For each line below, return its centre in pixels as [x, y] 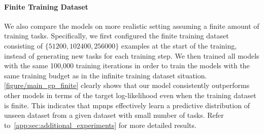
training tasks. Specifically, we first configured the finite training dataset [117, 36]
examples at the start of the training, [179, 45]
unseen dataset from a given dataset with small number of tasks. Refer [114, 115]
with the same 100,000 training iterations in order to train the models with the [127, 65]
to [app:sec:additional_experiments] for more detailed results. [100, 125]
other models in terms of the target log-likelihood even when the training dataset [130, 95]
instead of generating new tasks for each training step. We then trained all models [132, 55]
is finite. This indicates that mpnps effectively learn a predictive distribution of [127, 105]
